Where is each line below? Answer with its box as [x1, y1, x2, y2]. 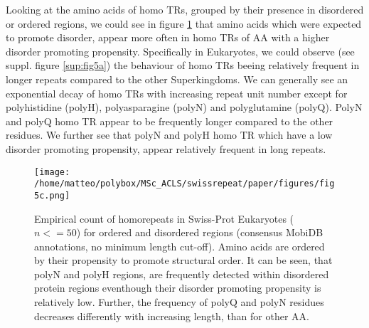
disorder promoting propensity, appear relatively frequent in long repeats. [6, 141, 326, 156]
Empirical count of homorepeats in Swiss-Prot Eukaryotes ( [34, 211, 294, 226]
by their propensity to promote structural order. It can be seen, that [34, 253, 333, 268]
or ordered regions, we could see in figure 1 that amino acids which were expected [6, 16, 362, 31]
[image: [34, 166, 70, 177]
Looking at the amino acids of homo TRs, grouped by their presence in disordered [6, 2, 364, 16]
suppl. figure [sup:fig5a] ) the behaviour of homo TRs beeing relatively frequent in [6, 58, 360, 73]
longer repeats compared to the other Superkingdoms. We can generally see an [6, 71, 348, 86]
